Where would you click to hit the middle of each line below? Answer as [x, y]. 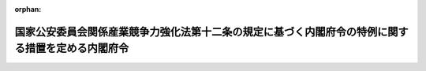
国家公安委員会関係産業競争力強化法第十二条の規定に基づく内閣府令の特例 [196, 32]
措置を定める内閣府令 [77, 49]
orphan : [28, 9]
